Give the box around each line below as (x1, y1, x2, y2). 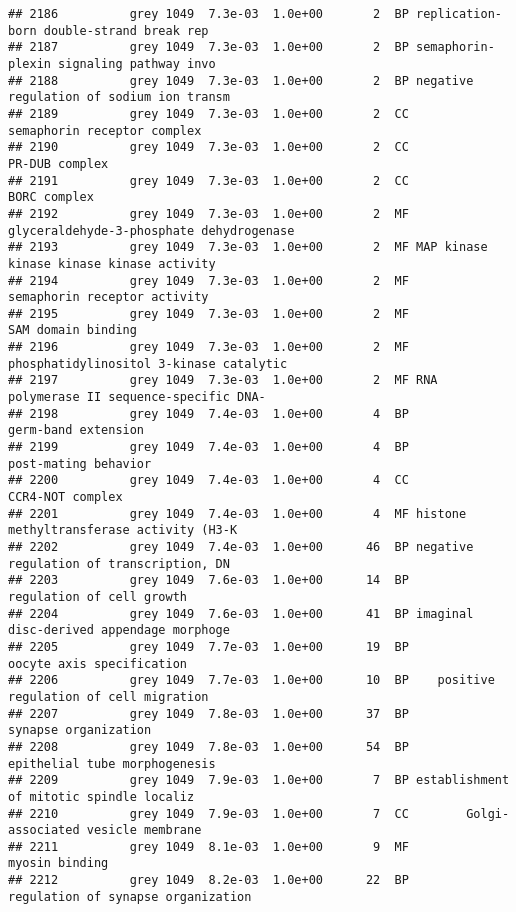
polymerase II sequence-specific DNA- (8, 390, 266, 405)
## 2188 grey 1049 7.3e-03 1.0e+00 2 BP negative (8, 73, 474, 88)
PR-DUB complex (8, 156, 109, 171)
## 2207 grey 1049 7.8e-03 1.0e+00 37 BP (8, 706, 409, 721)
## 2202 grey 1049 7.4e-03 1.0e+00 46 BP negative (8, 540, 474, 554)
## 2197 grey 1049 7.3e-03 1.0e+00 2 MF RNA (8, 373, 438, 388)
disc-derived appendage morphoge (8, 623, 230, 638)
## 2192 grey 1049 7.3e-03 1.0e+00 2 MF (8, 206, 409, 221)
